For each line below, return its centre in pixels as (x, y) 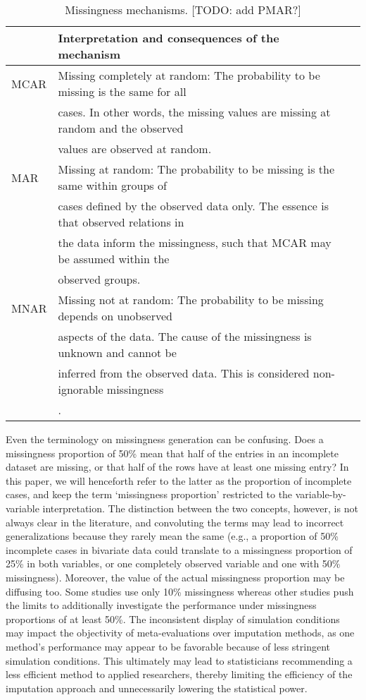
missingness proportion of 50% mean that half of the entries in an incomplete (172, 453)
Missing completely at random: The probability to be (189, 75)
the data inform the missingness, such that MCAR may (195, 242)
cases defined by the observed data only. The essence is (193, 206)
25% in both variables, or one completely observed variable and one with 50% (173, 563)
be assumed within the (114, 259)
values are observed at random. (135, 149)
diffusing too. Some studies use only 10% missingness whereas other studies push (180, 591)
